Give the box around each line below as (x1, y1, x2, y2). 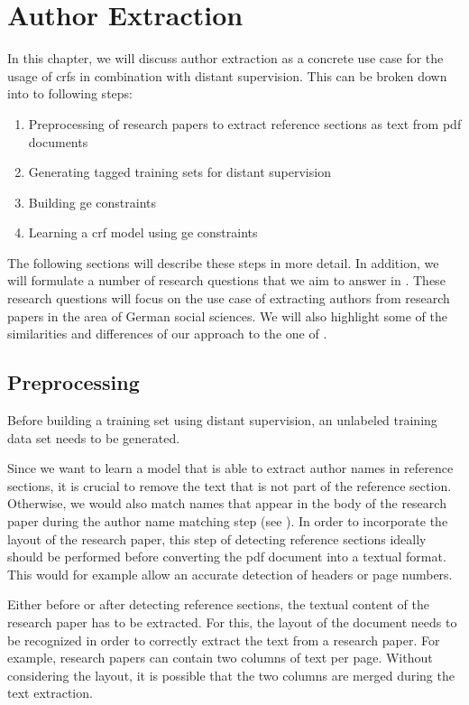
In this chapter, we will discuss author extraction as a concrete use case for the (7, 49, 444, 68)
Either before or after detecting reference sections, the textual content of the (7, 595, 430, 614)
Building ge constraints (28, 192, 156, 211)
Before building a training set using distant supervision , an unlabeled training (7, 411, 437, 430)
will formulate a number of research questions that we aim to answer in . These (7, 271, 446, 290)
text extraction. (7, 683, 93, 702)
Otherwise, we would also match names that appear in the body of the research (7, 494, 446, 513)
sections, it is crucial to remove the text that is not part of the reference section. (7, 476, 452, 495)
